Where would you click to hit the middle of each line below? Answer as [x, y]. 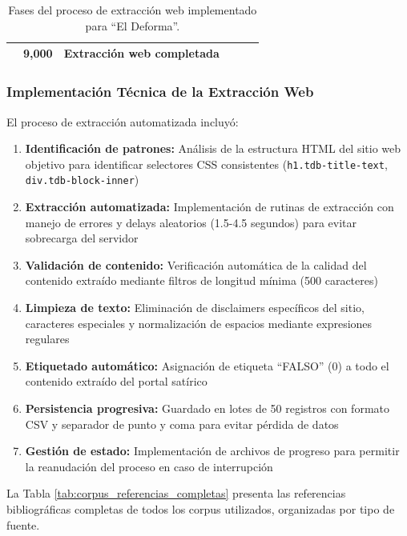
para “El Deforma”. [133, 25]
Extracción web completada [141, 53]
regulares [47, 339]
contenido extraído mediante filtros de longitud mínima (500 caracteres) [201, 280]
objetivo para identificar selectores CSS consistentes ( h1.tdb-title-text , [206, 164]
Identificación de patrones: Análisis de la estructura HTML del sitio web [213, 148]
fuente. [23, 524]
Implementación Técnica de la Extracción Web [160, 92]
